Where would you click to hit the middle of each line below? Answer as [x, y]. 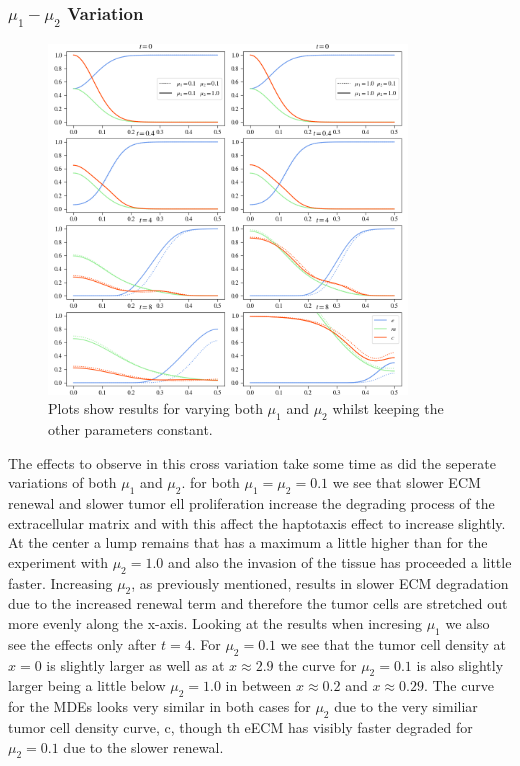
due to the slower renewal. [143, 746]
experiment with [58, 561]
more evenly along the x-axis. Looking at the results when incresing [215, 622]
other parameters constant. [130, 428]
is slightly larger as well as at [135, 664]
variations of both [62, 482]
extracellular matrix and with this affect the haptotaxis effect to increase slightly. [257, 522]
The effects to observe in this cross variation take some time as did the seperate [252, 462]
